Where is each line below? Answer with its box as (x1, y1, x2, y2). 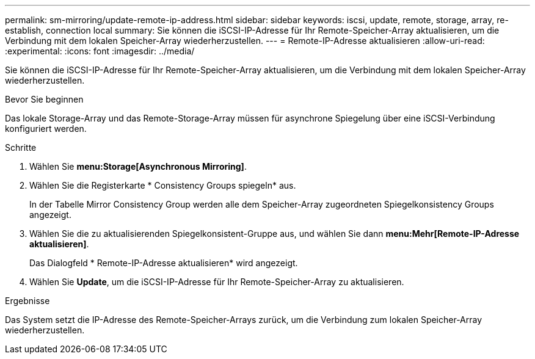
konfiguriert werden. (5, 123, 87, 134)
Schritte (5, 142, 37, 153)
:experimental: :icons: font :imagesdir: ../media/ (5, 46, 195, 56)
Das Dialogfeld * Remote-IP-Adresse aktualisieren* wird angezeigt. (29, 258, 298, 268)
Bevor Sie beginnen (5, 94, 84, 104)
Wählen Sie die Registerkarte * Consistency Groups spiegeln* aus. (29, 180, 296, 190)
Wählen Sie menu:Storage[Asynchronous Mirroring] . (29, 161, 247, 172)
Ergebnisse (5, 296, 50, 306)
